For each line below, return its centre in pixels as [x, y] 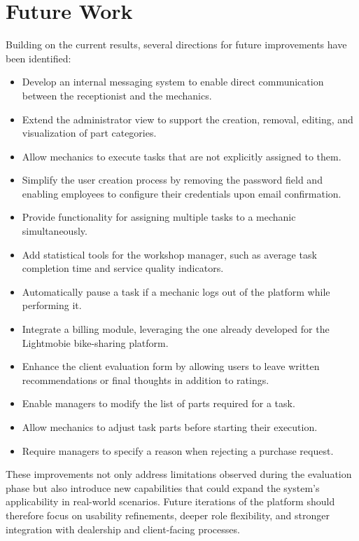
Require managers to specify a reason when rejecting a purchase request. [178, 450]
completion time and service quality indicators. [123, 268]
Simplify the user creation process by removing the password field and [172, 180]
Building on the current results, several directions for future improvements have [176, 44]
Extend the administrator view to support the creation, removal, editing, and [188, 119]
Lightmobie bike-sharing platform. [95, 342]
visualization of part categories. [89, 133]
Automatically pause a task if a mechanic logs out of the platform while [176, 291]
